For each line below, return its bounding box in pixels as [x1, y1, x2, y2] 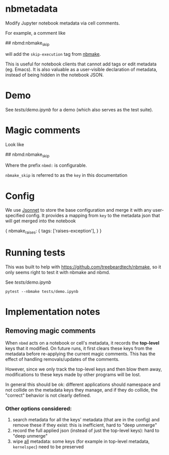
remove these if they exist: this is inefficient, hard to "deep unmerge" [12, 422, 157, 428]
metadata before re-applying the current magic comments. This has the [5, 351, 156, 357]
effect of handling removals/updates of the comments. [5, 356, 120, 362]
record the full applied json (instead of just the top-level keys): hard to [12, 427, 159, 434]
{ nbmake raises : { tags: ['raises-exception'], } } [5, 228, 102, 235]
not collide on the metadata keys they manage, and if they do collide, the [5, 387, 158, 393]
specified [5, 213, 25, 219]
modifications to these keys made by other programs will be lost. [5, 372, 141, 378]
